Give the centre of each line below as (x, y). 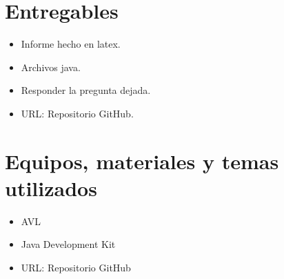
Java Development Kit (68, 244)
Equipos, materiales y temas (142, 161)
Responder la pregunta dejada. (86, 90)
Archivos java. (51, 67)
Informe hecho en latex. (71, 44)
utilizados (51, 187)
